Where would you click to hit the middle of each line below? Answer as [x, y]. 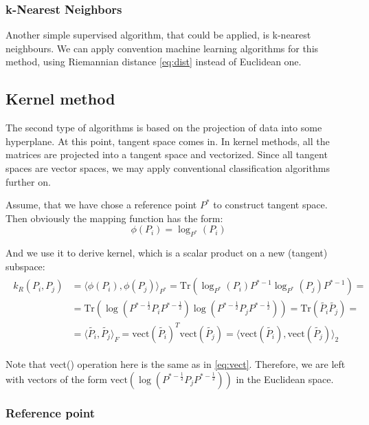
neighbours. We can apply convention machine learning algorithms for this [162, 48]
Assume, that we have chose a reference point [101, 205]
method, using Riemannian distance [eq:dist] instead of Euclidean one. [154, 62]
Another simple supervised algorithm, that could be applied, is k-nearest [158, 35]
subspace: [25, 266]
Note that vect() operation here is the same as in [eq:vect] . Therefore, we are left [176, 363]
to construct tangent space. [270, 205]
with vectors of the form [56, 379]
